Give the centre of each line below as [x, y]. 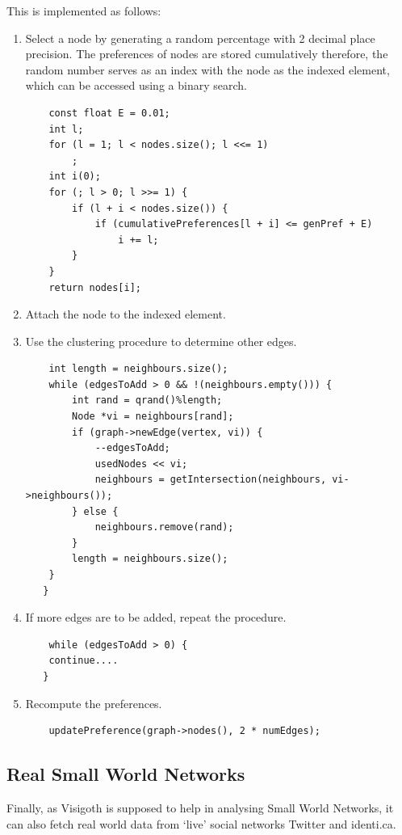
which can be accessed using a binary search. [136, 85]
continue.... [84, 661]
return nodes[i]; [95, 287]
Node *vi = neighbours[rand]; [153, 417]
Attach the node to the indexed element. [126, 314]
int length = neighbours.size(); [138, 369]
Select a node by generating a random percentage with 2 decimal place [200, 38]
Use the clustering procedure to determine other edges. [161, 341]
